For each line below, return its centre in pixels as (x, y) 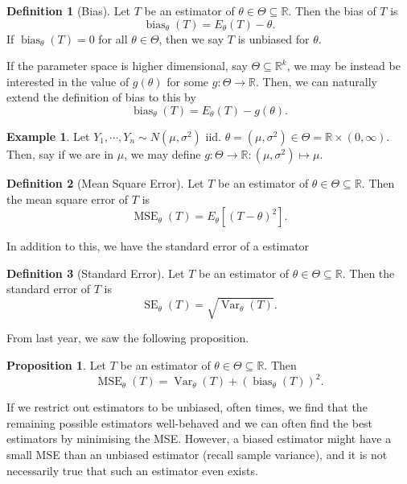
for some (188, 81)
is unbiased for (273, 38)
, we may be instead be (343, 66)
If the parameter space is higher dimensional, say (127, 66)
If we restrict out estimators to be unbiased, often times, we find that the (187, 407)
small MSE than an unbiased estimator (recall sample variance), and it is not (197, 454)
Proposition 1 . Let (57, 365)
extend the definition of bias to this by (101, 97)
